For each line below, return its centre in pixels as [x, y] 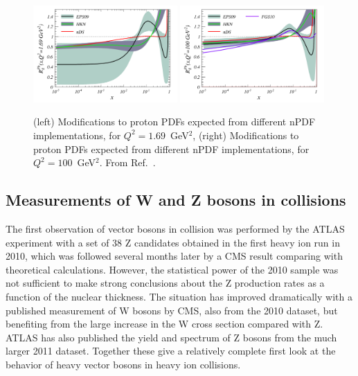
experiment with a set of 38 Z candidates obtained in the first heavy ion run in [173, 242]
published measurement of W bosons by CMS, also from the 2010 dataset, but [172, 310]
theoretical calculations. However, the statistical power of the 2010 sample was [172, 269]
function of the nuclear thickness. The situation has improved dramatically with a [179, 296]
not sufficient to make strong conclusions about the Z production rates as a [165, 283]
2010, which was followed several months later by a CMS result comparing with [174, 256]
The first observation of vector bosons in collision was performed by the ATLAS [175, 228]
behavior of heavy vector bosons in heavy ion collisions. [123, 364]
